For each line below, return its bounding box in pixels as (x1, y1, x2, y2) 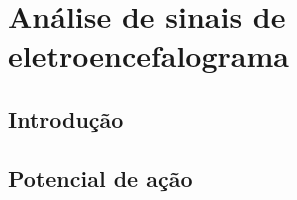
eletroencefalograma (8, 35, 289, 76)
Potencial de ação (8, 162, 193, 193)
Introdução (8, 103, 124, 134)
